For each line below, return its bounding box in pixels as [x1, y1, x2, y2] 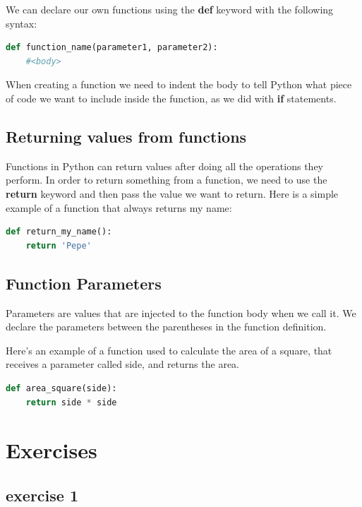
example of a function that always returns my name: [6, 200, 232, 215]
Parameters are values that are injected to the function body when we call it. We [6, 305, 356, 320]
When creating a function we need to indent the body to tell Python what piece [6, 77, 352, 92]
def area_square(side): [6, 383, 117, 393]
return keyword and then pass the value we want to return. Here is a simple [6, 186, 339, 201]
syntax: [6, 16, 37, 30]
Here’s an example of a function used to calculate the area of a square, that [6, 342, 332, 357]
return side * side [25, 397, 117, 407]
